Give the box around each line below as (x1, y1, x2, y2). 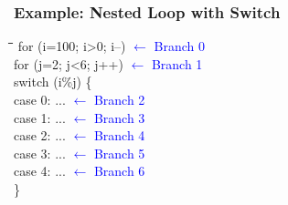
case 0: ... (14, 90, 66, 108)
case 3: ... (14, 143, 66, 162)
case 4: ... (14, 161, 66, 180)
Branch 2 (93, 90, 145, 108)
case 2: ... (14, 126, 66, 145)
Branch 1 (151, 54, 203, 73)
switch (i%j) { (14, 72, 92, 91)
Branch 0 (154, 36, 206, 56)
